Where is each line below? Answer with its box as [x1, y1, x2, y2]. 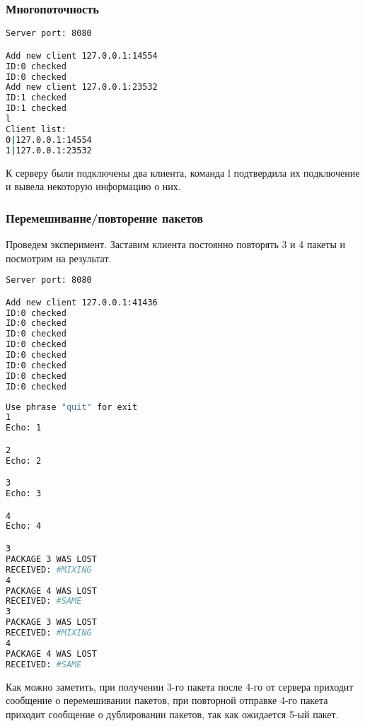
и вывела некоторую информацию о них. [6, 179, 181, 194]
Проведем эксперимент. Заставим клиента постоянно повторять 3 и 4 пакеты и [6, 236, 345, 251]
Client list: [6, 124, 66, 134]
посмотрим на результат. [6, 250, 112, 265]
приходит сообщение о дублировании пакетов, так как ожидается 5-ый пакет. [6, 706, 339, 721]
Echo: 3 [6, 488, 42, 499]
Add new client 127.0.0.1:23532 [6, 82, 158, 93]
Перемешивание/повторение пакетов [6, 209, 204, 226]
